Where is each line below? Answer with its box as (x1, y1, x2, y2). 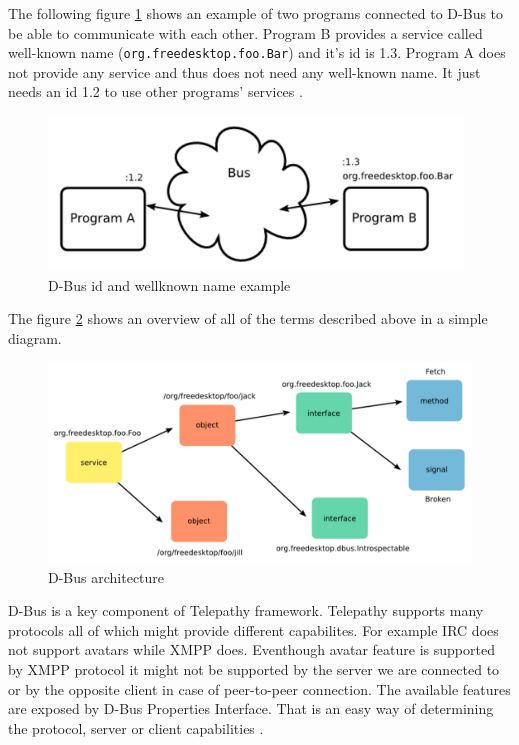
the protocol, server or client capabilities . (8, 717, 264, 738)
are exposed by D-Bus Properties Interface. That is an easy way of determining (8, 698, 494, 719)
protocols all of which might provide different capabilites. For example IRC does (8, 619, 499, 640)
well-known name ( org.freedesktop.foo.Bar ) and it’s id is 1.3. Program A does (8, 42, 506, 63)
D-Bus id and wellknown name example (48, 274, 291, 295)
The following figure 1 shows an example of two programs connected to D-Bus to (8, 3, 504, 23)
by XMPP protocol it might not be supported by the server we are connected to (8, 659, 500, 680)
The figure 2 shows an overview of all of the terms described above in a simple (8, 308, 488, 329)
